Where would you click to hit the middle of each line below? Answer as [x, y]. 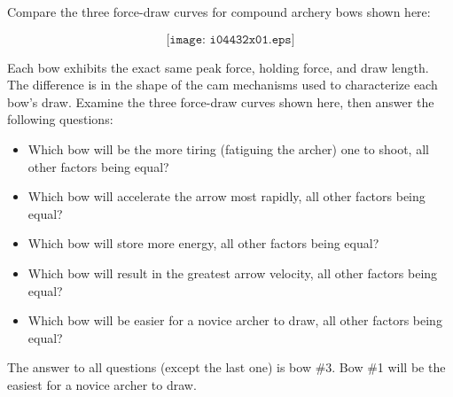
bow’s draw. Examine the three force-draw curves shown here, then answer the [221, 101]
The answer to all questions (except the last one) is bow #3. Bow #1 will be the [226, 367]
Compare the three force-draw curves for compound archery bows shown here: [219, 12]
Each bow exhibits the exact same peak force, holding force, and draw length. [218, 67]
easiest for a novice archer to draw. [102, 384]
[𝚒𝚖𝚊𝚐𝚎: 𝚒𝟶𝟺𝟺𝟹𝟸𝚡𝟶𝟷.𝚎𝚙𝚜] [230, 39]
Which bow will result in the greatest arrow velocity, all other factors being [233, 272]
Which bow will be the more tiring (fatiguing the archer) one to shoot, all [228, 148]
